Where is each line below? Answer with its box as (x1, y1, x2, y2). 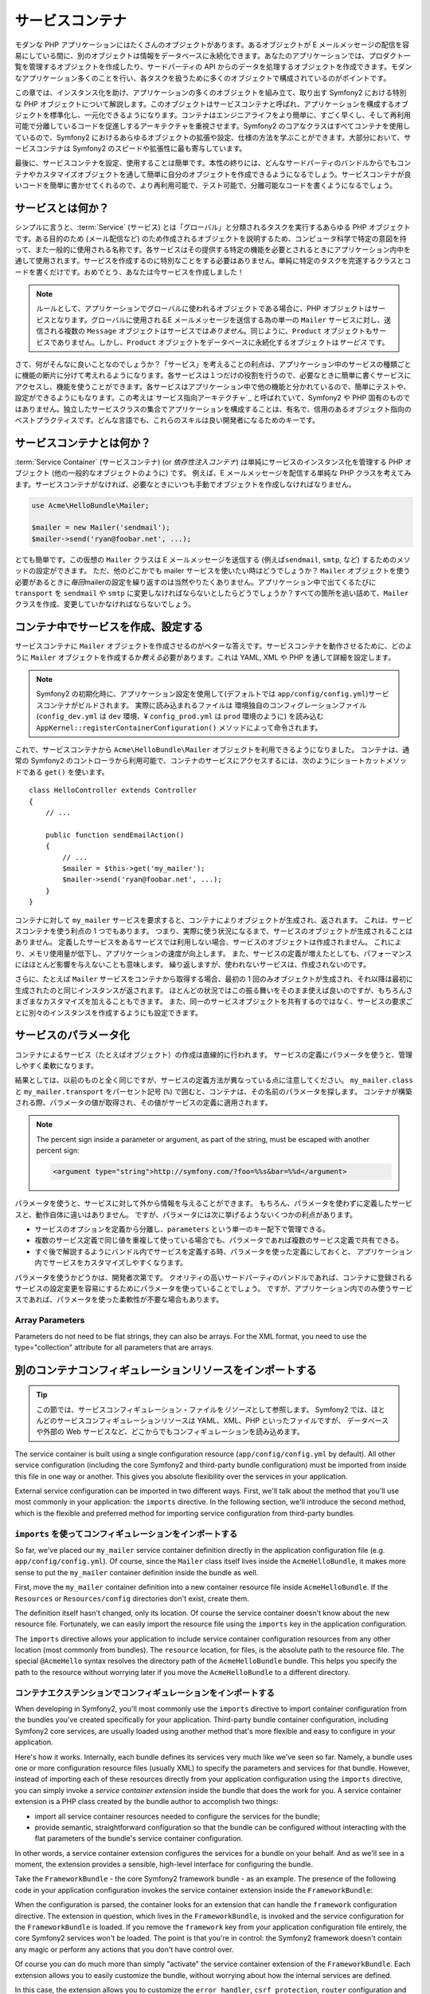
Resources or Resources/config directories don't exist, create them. (14, 1594, 250, 1603)
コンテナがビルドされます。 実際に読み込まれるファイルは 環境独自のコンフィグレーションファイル (42, 700, 367, 710)
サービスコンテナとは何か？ (14, 435, 151, 450)
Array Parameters (14, 1314, 85, 1326)
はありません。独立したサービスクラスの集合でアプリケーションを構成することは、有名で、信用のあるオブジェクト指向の (14, 404, 412, 414)
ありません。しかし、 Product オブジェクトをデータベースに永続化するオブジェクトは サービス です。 (57, 337, 389, 347)
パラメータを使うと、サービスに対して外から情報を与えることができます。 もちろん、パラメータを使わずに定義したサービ (14, 1199, 413, 1208)
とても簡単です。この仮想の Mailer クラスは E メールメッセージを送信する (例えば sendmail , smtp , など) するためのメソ (14, 554, 411, 564)
